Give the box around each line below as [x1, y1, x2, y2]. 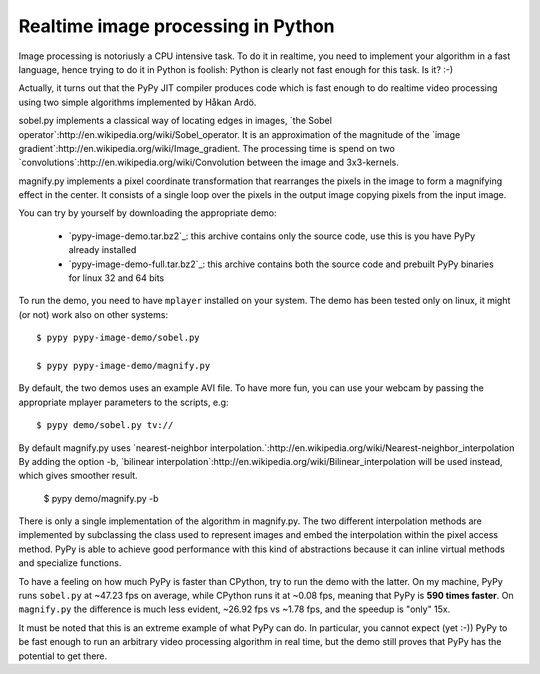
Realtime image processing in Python [18, 15, 335, 37]
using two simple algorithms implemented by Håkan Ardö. [18, 96, 257, 108]
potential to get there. [18, 650, 108, 662]
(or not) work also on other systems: [18, 308, 169, 320]
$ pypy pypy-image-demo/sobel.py [36, 332, 200, 344]
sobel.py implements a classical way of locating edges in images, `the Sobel [18, 115, 332, 127]
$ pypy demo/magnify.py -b [43, 492, 159, 504]
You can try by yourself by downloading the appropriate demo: [18, 207, 277, 219]
